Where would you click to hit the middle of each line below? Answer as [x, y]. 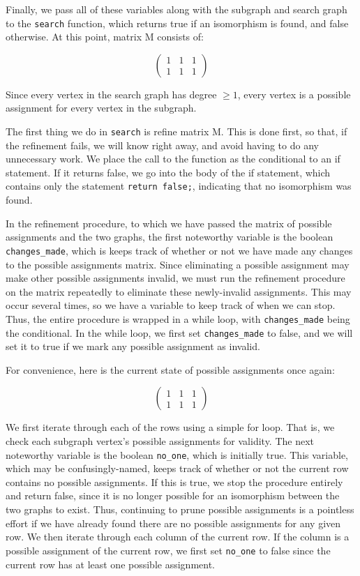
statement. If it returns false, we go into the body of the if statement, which [168, 172]
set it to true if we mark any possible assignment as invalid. [133, 346]
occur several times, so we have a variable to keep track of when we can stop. [171, 305]
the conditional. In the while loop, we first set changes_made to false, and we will [179, 332]
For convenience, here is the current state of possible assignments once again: [170, 369]
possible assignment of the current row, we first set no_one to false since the [168, 550]
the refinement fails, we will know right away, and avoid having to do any [162, 145]
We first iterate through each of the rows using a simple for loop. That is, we [170, 427]
